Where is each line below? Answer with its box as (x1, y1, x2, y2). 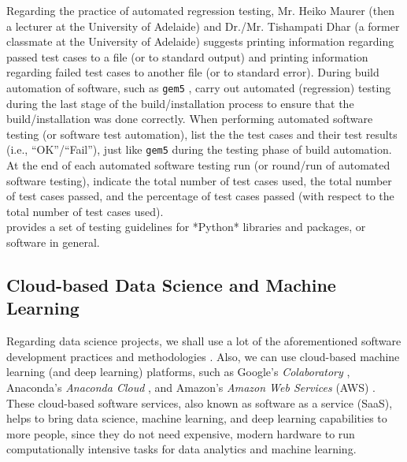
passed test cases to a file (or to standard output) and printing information (6, 48, 368, 65)
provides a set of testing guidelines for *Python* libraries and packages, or (6, 218, 366, 235)
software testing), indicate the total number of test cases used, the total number (6, 172, 392, 188)
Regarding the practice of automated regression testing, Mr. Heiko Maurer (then (6, 2, 395, 18)
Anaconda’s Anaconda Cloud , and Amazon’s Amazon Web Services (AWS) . (6, 379, 376, 395)
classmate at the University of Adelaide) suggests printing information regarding (6, 33, 394, 50)
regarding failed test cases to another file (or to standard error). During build (6, 64, 379, 80)
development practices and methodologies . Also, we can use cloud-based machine (6, 348, 400, 364)
